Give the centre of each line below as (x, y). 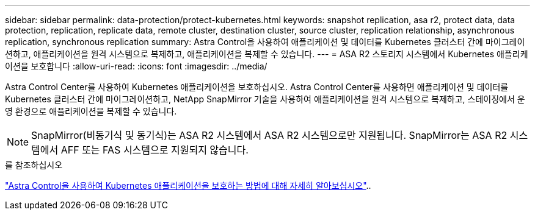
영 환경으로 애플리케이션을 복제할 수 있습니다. (91, 111)
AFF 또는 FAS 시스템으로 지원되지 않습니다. (155, 150)
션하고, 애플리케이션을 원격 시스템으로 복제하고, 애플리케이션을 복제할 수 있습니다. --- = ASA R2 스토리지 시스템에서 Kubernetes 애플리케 (267, 54)
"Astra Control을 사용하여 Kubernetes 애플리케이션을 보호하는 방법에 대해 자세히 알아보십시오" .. (188, 185)
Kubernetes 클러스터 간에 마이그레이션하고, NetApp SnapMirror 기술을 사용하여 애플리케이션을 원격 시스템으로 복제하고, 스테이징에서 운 (265, 99)
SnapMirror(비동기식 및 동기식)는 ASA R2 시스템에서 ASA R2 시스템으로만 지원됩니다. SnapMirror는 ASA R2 (269, 135)
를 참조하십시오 (34, 165)
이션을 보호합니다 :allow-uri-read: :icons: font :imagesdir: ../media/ (136, 66)
